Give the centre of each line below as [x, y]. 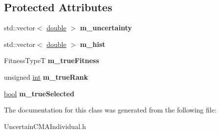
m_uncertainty [106, 28]
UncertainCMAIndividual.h [45, 126]
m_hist [93, 44]
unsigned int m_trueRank [46, 77]
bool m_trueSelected [39, 93]
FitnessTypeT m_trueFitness [52, 60]
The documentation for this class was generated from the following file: [110, 110]
